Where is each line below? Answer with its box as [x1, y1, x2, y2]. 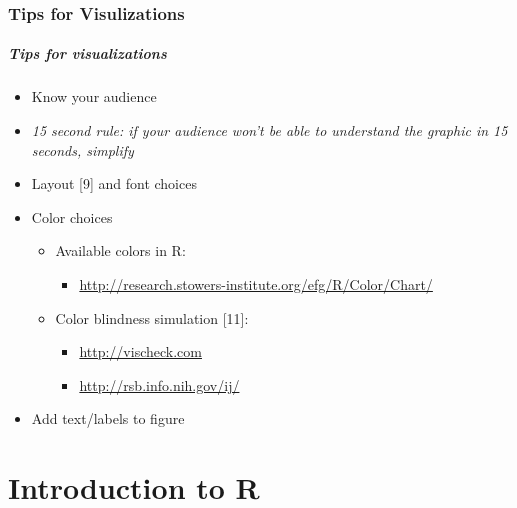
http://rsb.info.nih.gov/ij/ [79, 374, 240, 395]
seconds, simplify [31, 139, 134, 160]
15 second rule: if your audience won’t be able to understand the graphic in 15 [31, 120, 508, 140]
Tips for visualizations [8, 43, 167, 64]
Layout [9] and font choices [31, 173, 197, 194]
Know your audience [31, 86, 157, 107]
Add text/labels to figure [31, 408, 185, 429]
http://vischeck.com [79, 341, 202, 362]
